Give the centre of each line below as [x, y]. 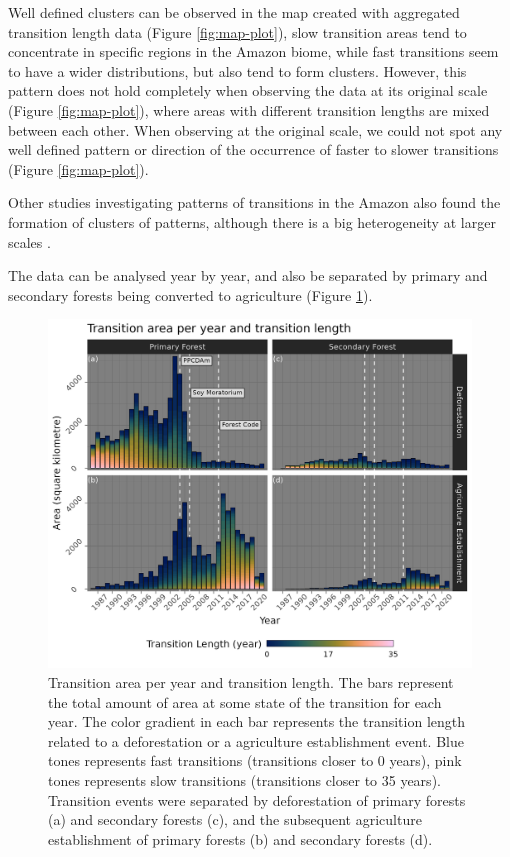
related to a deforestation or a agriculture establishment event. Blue [256, 740]
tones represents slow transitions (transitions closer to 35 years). [244, 779]
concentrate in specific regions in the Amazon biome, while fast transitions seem [253, 51]
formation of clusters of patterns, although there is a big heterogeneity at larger [252, 221]
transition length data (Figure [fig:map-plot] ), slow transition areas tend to [237, 31]
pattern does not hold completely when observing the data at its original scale [248, 90]
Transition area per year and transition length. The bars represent [251, 681]
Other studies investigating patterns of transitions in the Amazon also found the [254, 202]
